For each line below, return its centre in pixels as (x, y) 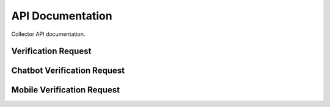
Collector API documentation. (48, 34)
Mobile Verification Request (66, 90)
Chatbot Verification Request (68, 71)
